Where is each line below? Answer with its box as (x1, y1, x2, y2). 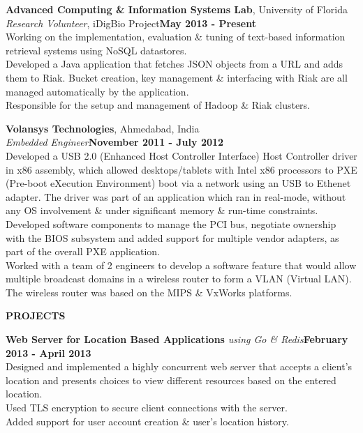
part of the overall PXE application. (6, 244, 161, 259)
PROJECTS (6, 308, 66, 323)
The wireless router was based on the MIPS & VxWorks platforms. (6, 284, 292, 299)
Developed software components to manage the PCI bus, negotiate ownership (6, 216, 336, 231)
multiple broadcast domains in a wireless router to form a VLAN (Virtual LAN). (6, 271, 352, 286)
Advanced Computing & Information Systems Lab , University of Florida (6, 2, 348, 16)
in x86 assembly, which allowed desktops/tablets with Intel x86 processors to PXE (6, 162, 357, 176)
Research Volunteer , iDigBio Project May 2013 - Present (6, 15, 256, 30)
